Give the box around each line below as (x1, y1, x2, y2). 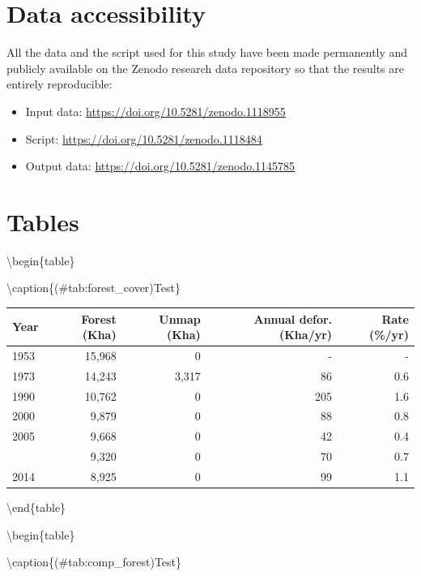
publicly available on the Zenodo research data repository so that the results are (6, 59, 405, 76)
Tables (6, 204, 79, 238)
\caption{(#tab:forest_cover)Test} (6, 279, 181, 296)
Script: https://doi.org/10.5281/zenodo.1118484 (25, 130, 262, 147)
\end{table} (6, 499, 66, 516)
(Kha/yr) (279, 326, 333, 343)
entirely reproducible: (6, 75, 113, 92)
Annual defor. (253, 310, 333, 327)
